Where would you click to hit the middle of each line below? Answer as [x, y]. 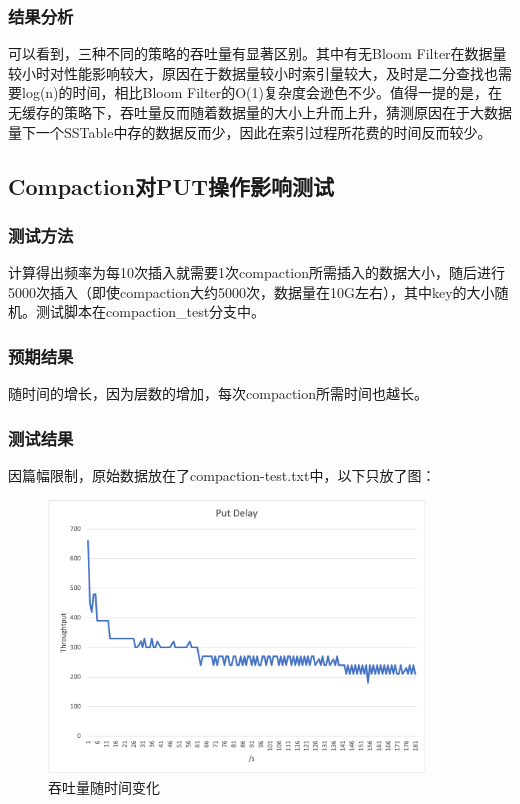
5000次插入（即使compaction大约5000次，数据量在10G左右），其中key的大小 [251, 291]
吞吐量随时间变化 [104, 787]
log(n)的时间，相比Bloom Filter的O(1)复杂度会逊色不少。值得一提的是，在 [261, 92]
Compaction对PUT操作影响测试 [171, 185]
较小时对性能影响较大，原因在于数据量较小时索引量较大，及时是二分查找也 [253, 72]
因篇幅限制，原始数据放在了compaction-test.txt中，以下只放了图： [222, 475]
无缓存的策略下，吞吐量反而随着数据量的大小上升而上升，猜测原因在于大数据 [260, 112]
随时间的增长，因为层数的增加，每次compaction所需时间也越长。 [218, 393]
